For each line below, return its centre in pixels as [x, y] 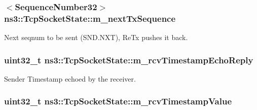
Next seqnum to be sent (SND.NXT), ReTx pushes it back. [96, 37]
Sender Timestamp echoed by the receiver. [70, 78]
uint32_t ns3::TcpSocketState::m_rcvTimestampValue [118, 101]
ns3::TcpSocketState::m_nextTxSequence [90, 18]
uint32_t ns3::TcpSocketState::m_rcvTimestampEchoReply [129, 60]
